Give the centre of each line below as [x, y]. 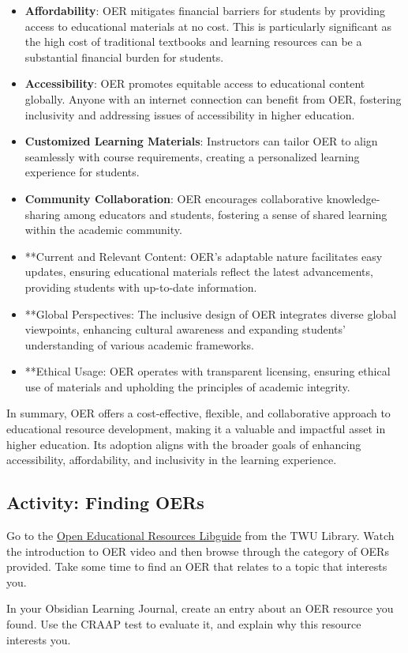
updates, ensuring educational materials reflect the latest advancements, [199, 272]
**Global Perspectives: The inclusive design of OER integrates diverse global [211, 313]
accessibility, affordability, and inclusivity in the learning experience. [172, 460]
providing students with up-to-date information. [141, 287]
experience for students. [82, 172]
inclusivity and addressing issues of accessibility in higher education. [190, 114]
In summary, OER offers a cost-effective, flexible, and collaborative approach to [198, 413]
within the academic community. [103, 230]
